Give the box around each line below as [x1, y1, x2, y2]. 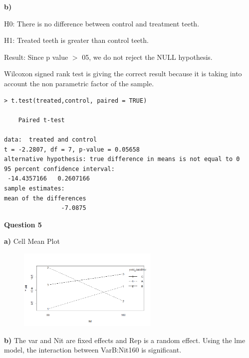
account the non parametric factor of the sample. [4, 78, 154, 88]
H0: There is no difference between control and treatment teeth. [4, 18, 200, 28]
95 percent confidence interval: [4, 165, 115, 173]
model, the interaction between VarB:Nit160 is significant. [4, 345, 182, 355]
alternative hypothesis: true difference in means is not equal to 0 [4, 156, 240, 163]
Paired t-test [18, 116, 65, 124]
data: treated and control [4, 136, 97, 143]
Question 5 [4, 219, 42, 229]
